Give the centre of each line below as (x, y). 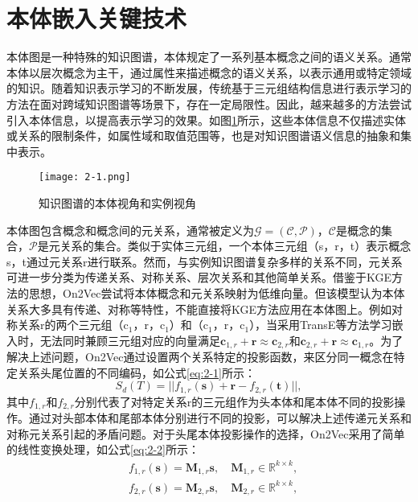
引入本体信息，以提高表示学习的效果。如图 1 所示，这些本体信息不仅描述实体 (206, 119)
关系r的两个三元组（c (73, 325)
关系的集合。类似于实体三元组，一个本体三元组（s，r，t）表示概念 (236, 246)
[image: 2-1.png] (85, 177)
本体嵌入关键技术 (97, 18)
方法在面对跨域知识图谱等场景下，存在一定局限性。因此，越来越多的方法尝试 (209, 103)
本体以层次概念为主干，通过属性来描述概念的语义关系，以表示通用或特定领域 (209, 72)
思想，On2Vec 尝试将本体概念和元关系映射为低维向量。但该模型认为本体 (217, 292)
